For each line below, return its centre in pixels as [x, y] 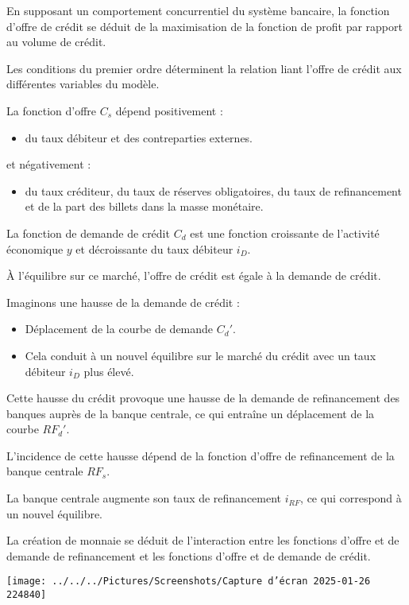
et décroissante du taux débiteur [154, 248]
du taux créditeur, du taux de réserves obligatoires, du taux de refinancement [213, 190]
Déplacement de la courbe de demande [119, 329]
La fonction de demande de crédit [88, 233]
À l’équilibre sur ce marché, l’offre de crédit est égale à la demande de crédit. [194, 275]
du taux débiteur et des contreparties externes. [139, 137]
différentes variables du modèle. [83, 84]
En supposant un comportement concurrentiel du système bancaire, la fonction [198, 10]
